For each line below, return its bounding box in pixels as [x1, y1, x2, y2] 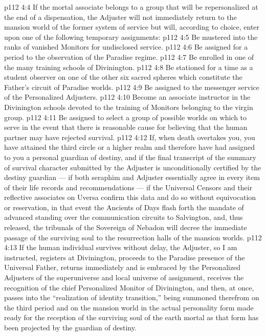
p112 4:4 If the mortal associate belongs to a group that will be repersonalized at [4, 2, 258, 12]
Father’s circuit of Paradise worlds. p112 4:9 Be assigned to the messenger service [4, 81, 259, 92]
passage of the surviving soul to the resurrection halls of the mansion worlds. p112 [4, 232, 262, 242]
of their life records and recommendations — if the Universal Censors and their [4, 182, 253, 192]
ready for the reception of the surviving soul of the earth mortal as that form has [4, 312, 259, 323]
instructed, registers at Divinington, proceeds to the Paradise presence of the [4, 252, 245, 262]
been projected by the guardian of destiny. [4, 322, 137, 332]
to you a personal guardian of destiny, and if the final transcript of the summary [4, 151, 256, 162]
